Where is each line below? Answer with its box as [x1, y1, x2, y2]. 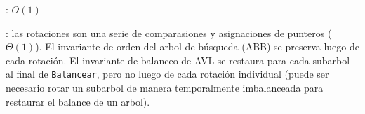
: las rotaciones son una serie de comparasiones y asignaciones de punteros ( [6, 25, 332, 40]
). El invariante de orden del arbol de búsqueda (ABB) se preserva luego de [35, 39, 359, 54]
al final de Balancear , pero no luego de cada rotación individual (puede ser [6, 66, 329, 81]
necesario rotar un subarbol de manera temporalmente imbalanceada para [6, 80, 324, 95]
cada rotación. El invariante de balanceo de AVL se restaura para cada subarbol [6, 52, 350, 67]
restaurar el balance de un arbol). [6, 94, 150, 108]
